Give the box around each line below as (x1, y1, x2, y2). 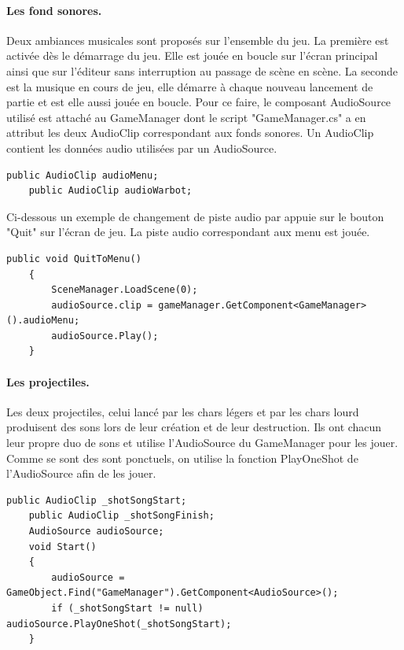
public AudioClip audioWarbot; (28, 185, 193, 197)
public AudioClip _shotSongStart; (6, 494, 187, 506)
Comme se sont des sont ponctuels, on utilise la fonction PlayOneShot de (6, 449, 358, 466)
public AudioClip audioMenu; (6, 169, 159, 181)
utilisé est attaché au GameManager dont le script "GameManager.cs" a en (6, 109, 366, 125)
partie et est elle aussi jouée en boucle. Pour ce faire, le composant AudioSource (6, 94, 391, 110)
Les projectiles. (6, 373, 90, 390)
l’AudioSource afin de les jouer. (6, 465, 156, 482)
